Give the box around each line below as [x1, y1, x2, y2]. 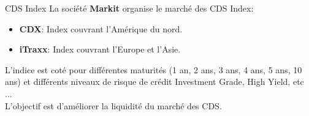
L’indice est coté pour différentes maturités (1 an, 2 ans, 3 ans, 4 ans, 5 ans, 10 [5, 63, 302, 76]
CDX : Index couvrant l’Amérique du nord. [19, 22, 183, 35]
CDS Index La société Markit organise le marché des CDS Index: [5, 2, 254, 14]
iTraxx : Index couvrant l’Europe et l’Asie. [19, 43, 181, 56]
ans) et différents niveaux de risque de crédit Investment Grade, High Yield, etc [5, 75, 304, 88]
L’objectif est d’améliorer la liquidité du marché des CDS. [5, 99, 222, 112]
